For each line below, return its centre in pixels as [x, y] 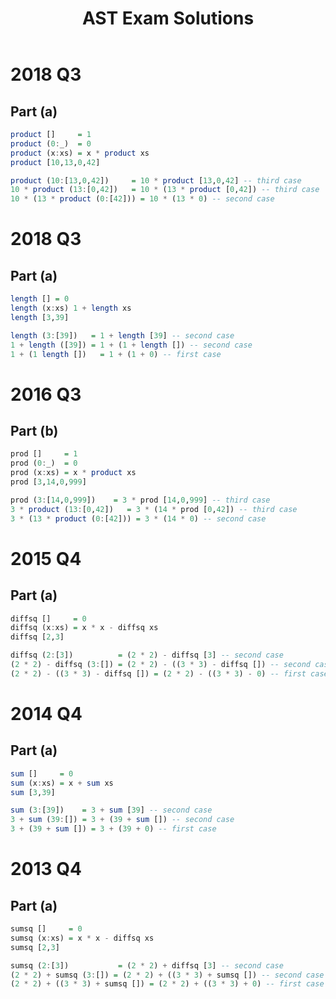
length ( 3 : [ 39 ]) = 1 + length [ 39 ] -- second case [122, 335]
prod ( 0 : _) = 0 [44, 463]
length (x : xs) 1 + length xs [71, 308]
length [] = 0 [40, 299]
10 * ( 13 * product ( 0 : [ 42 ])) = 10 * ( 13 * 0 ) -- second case [142, 199]
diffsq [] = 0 [48, 618]
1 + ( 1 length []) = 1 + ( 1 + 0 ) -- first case [116, 354]
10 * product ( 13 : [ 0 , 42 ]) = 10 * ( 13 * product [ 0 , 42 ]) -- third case [165, 190]
